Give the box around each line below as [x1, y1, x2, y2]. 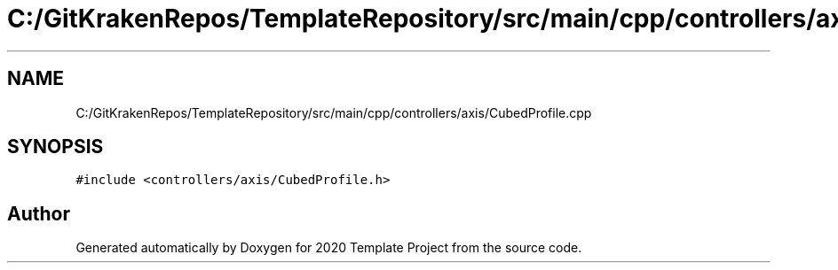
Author [7, 202, 70, 225]
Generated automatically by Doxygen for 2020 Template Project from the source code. [75, 240, 582, 256]
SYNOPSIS [7, 135, 104, 158]
